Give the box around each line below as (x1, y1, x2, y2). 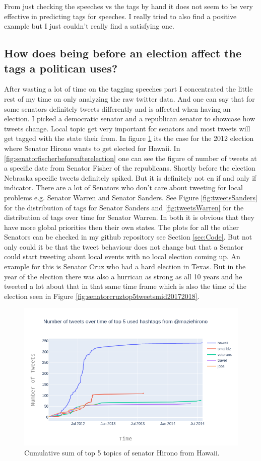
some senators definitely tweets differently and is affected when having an (4, 103, 231, 114)
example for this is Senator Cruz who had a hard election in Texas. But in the (4, 261, 246, 272)
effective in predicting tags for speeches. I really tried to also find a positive (4, 11, 237, 21)
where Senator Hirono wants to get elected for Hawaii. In (4, 142, 180, 153)
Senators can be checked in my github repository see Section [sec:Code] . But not (4, 232, 252, 242)
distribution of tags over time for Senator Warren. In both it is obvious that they (4, 212, 254, 222)
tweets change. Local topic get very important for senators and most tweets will (4, 123, 250, 133)
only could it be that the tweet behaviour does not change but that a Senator (4, 241, 244, 252)
